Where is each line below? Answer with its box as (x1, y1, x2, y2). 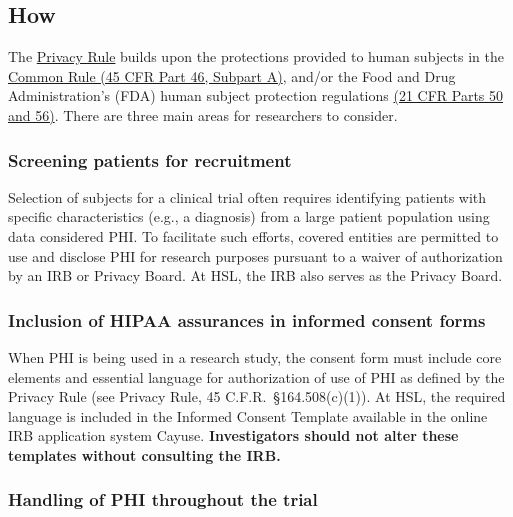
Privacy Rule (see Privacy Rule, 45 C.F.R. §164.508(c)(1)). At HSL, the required (8, 386, 506, 407)
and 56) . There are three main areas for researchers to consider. (8, 104, 398, 125)
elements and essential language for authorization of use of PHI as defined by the (8, 366, 505, 387)
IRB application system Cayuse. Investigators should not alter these (8, 425, 459, 446)
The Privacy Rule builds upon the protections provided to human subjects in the (8, 46, 504, 67)
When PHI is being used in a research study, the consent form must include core (8, 346, 502, 367)
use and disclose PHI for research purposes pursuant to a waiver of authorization (8, 245, 503, 266)
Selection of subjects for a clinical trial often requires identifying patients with (8, 186, 487, 207)
